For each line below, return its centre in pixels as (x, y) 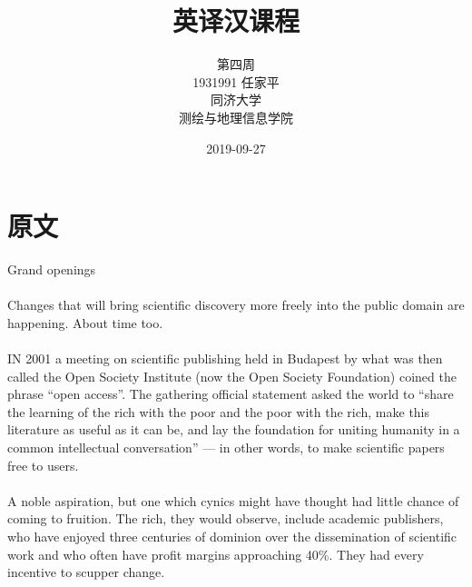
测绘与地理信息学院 (236, 117)
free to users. (43, 465)
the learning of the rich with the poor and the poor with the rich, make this (219, 411)
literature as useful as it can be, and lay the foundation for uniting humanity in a (234, 429)
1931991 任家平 (236, 81)
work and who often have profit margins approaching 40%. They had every (216, 554)
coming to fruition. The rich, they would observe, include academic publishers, (226, 518)
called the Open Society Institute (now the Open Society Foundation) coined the (232, 376)
